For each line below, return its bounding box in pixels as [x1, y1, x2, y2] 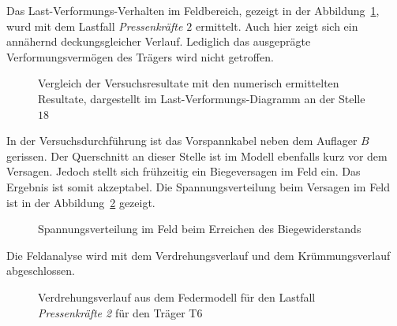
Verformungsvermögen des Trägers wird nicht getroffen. [6, 48, 274, 65]
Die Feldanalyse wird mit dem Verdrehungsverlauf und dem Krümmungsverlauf [6, 246, 391, 263]
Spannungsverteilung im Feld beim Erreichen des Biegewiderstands [38, 220, 361, 237]
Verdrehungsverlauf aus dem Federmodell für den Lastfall [38, 288, 316, 305]
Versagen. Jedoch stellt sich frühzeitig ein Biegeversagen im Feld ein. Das [6, 163, 361, 180]
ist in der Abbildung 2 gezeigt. [6, 194, 155, 210]
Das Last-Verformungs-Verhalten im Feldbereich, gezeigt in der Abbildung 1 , [6, 2, 380, 18]
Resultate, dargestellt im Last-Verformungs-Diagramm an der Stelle [38, 90, 365, 106]
